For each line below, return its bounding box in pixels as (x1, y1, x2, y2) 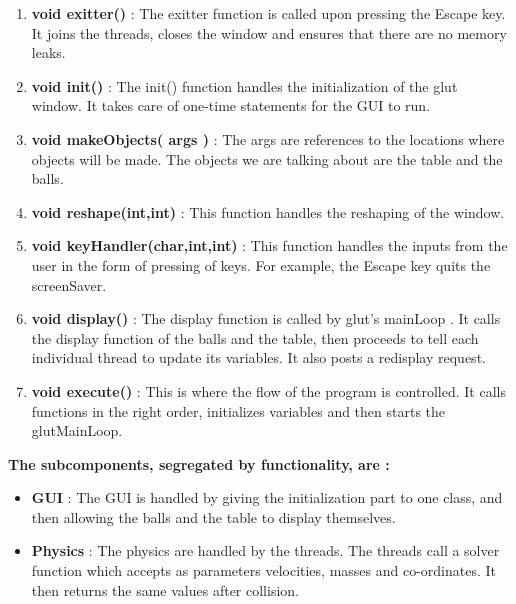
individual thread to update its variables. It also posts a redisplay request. (31, 347, 486, 368)
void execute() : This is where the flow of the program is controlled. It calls (31, 380, 506, 401)
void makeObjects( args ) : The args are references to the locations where (31, 128, 505, 149)
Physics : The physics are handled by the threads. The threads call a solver (31, 540, 500, 561)
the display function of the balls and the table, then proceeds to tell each (31, 327, 479, 348)
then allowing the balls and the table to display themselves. (31, 506, 396, 527)
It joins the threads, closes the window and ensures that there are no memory (31, 22, 507, 43)
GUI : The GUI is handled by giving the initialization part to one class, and (31, 487, 503, 508)
